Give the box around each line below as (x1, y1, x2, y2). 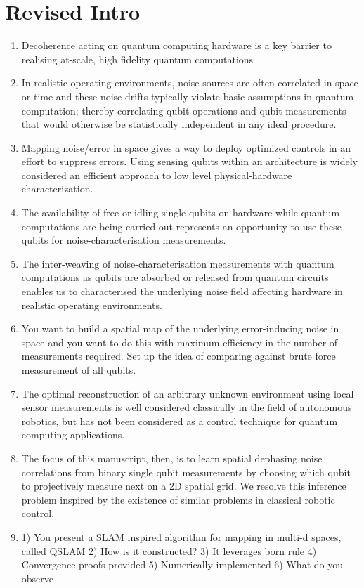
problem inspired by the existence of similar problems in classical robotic (21, 492, 335, 507)
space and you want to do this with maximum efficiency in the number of (21, 334, 338, 349)
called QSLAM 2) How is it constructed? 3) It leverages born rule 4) (21, 543, 317, 558)
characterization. (21, 181, 93, 196)
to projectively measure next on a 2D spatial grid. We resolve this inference (21, 478, 346, 493)
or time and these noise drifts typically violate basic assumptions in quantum (21, 89, 354, 103)
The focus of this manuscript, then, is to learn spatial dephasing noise (21, 450, 323, 465)
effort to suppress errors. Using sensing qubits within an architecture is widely (21, 154, 358, 169)
